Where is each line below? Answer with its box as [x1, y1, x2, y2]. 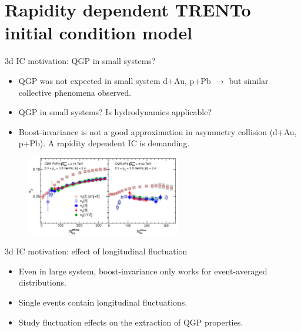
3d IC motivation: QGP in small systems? [5, 55, 156, 67]
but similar [229, 74, 269, 86]
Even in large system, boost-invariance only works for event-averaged [18, 264, 267, 277]
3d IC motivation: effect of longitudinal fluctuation [5, 245, 188, 257]
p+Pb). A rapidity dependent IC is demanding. [18, 137, 190, 149]
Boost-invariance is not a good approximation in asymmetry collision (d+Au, [18, 125, 297, 138]
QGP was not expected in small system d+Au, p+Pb [18, 74, 211, 86]
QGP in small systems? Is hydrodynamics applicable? [18, 106, 212, 118]
